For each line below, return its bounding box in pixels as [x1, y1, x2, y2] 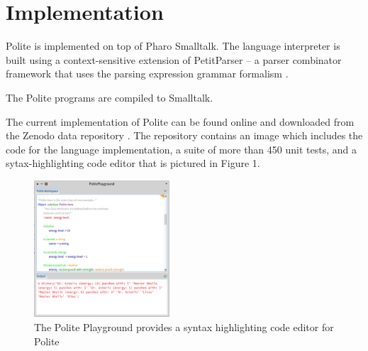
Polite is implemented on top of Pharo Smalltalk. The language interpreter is [6, 38, 340, 53]
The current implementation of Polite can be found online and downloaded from [6, 114, 355, 129]
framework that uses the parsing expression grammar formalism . [6, 66, 289, 81]
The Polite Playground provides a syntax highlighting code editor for [34, 319, 334, 334]
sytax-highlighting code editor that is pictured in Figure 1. [6, 156, 260, 171]
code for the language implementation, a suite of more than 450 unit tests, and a [6, 141, 357, 156]
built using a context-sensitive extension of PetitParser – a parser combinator [6, 52, 342, 67]
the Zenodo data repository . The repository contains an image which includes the [6, 128, 363, 143]
